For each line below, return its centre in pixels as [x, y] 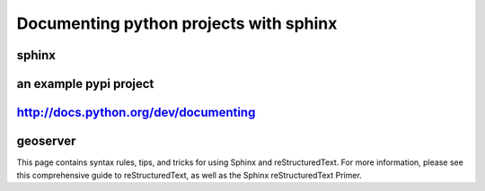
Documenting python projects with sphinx [177, 23]
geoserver [46, 141]
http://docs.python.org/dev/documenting [136, 113]
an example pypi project [85, 84]
